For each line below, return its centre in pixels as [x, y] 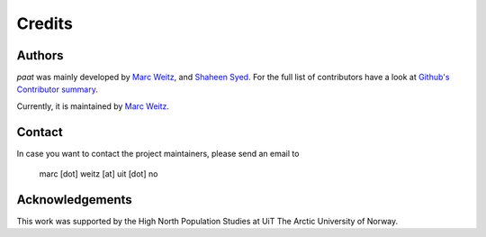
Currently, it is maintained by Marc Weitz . [93, 106]
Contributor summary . [58, 89]
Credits [45, 23]
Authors [40, 55]
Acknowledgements [74, 200]
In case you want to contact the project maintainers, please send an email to [158, 153]
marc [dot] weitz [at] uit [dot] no [99, 174]
